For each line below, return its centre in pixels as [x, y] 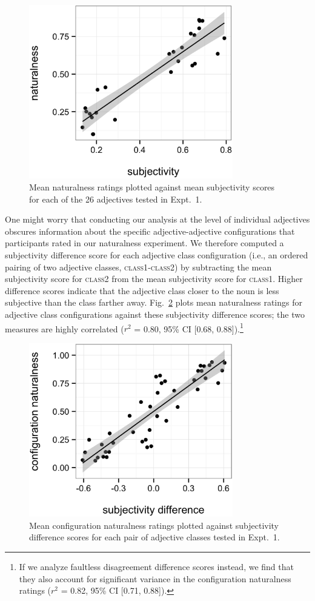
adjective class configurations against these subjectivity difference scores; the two [155, 314]
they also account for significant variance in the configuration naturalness [155, 578]
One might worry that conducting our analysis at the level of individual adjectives [157, 219]
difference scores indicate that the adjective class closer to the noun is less [142, 290]
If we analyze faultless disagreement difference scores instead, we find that [156, 566]
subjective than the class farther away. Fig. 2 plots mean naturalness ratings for [154, 302]
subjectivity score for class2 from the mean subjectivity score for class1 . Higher [154, 279]
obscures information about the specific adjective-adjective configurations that [150, 231]
